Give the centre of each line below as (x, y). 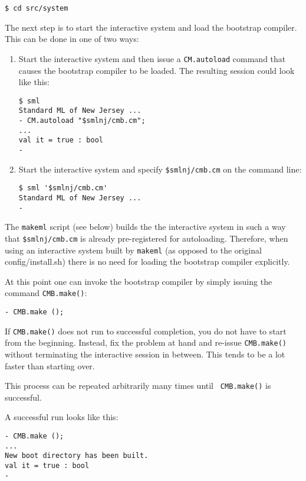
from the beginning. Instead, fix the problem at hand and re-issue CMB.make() (146, 342)
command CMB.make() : (46, 293)
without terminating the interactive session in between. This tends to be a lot (145, 354)
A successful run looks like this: (62, 417)
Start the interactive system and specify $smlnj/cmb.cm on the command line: (160, 169)
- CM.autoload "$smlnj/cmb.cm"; (82, 121)
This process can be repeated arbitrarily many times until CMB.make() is (138, 386)
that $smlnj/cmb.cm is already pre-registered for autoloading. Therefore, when (147, 238)
